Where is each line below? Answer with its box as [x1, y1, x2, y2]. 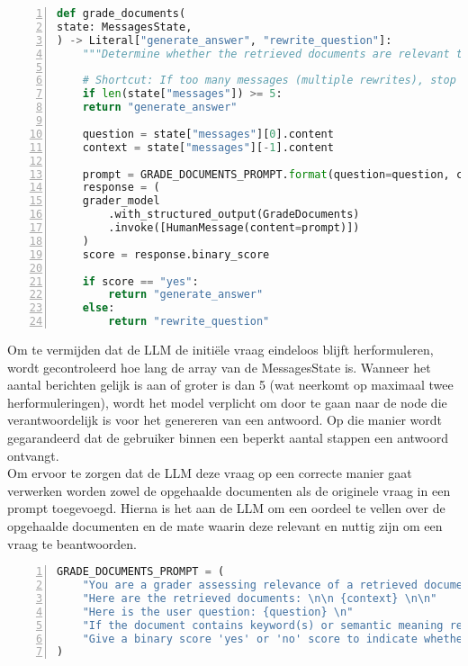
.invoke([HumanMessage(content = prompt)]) [108, 221, 360, 234]
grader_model [82, 194, 160, 208]
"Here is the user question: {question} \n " [82, 605, 354, 618]
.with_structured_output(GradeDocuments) [108, 208, 360, 221]
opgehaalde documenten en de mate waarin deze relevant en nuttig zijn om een [7, 516, 443, 535]
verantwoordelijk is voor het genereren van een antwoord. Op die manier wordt [7, 410, 442, 429]
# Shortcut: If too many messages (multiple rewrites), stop [82, 74, 456, 87]
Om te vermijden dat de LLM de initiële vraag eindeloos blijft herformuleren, [7, 340, 434, 358]
